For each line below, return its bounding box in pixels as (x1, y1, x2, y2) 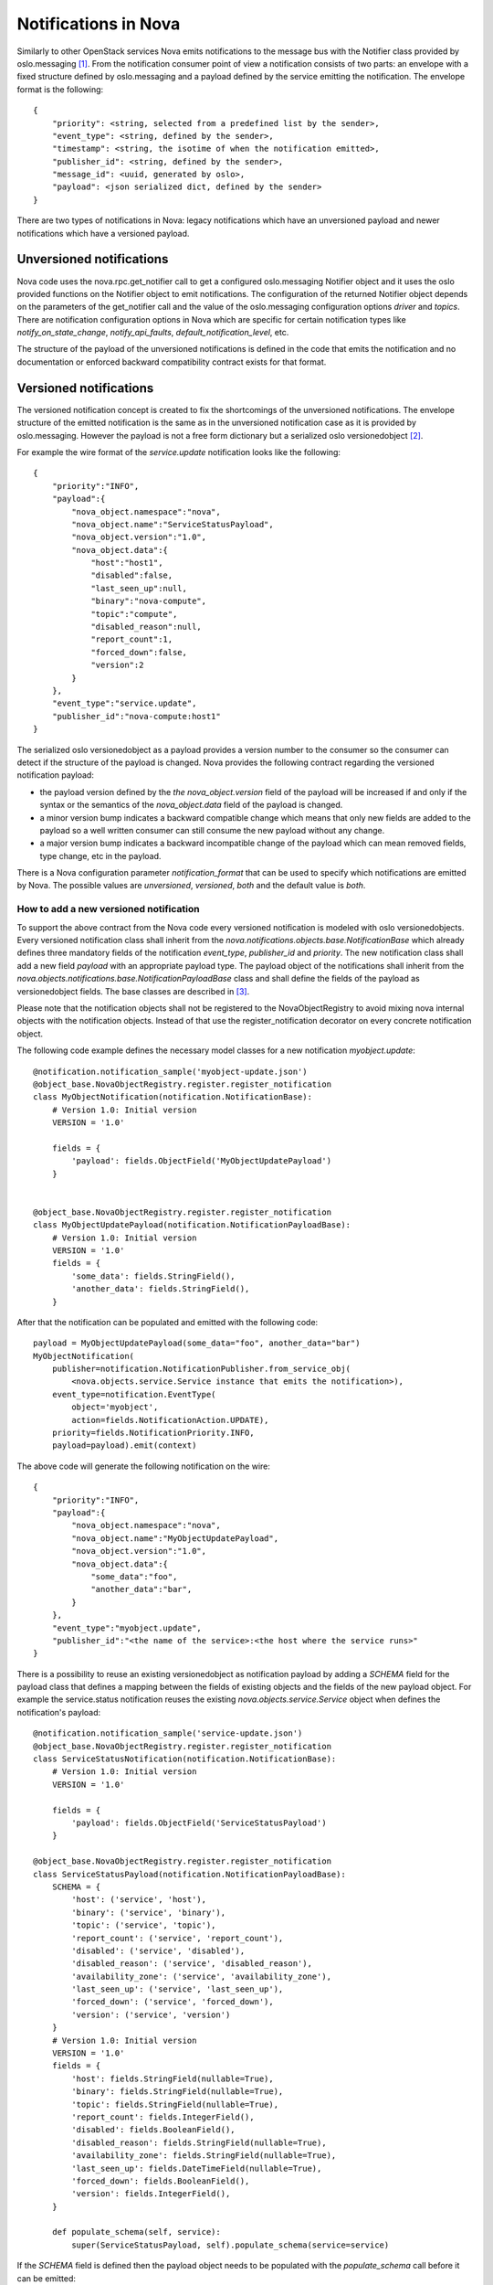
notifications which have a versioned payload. (16, 228, 190, 239)
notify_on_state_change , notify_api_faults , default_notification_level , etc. (16, 327, 289, 338)
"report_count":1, (90, 634, 173, 644)
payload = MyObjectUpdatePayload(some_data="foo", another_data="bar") (33, 1338, 361, 1348)
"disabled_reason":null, (90, 622, 203, 632)
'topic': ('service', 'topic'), (71, 1920, 216, 1930)
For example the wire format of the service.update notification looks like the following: (16, 446, 341, 457)
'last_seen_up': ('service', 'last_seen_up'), (71, 1984, 284, 1994)
